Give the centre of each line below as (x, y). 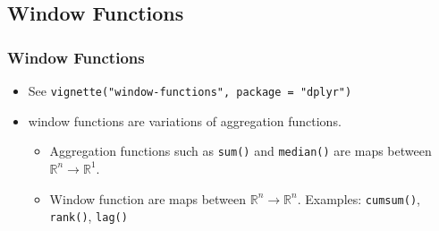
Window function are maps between (148, 198)
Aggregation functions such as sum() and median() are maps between (241, 151)
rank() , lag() (89, 216)
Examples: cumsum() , (363, 198)
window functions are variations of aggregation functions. (185, 120)
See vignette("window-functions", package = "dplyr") (190, 90)
